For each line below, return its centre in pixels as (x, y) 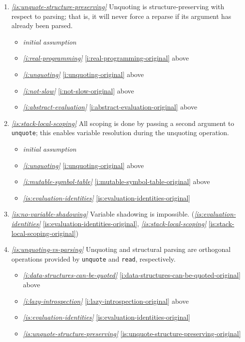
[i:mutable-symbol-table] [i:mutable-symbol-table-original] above (116, 181)
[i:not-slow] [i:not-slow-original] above (78, 90)
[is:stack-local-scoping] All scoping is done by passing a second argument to (123, 123)
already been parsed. (42, 25)
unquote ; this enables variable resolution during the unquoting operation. (120, 132)
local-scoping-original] (44, 233)
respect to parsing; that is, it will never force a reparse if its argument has (121, 16)
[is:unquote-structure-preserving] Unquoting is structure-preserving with (118, 6)
